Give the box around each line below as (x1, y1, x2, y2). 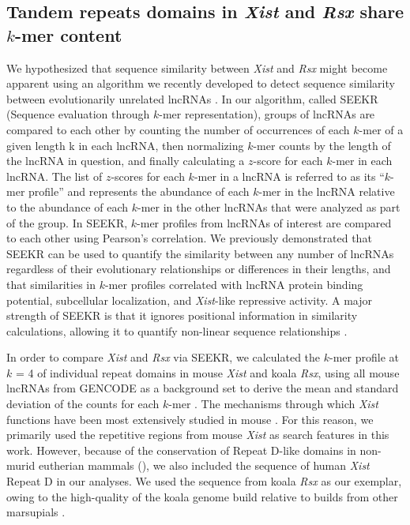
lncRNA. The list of (6, 167, 103, 184)
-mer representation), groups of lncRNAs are (159, 106, 375, 122)
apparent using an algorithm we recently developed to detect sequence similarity (6, 75, 395, 92)
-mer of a (359, 121, 404, 137)
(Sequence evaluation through (6, 106, 150, 122)
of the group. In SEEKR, (6, 214, 128, 231)
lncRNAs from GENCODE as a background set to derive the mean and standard (6, 380, 399, 396)
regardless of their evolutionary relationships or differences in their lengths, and (6, 261, 391, 277)
